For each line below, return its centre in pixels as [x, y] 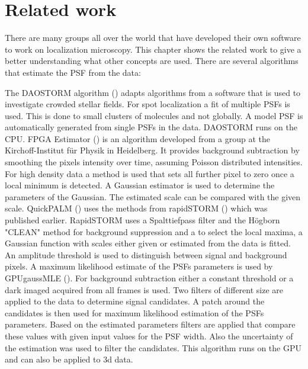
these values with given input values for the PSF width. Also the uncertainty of [149, 336]
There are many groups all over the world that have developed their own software [153, 38]
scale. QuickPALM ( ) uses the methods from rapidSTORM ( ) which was [136, 208]
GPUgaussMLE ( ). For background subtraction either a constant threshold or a [149, 278]
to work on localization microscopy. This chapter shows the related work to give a [153, 49]
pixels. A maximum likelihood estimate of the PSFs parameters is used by [139, 266]
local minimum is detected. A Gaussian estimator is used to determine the [140, 185]
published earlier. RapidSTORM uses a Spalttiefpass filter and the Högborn [142, 220]
